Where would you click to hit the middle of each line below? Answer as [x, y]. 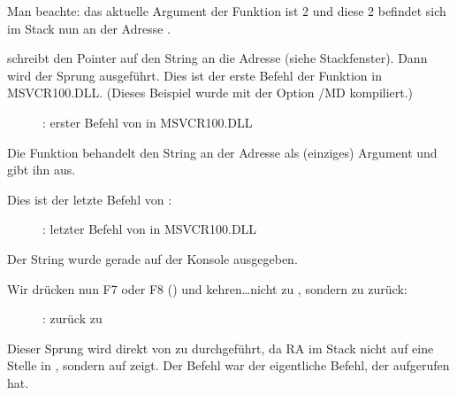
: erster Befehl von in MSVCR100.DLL [148, 122]
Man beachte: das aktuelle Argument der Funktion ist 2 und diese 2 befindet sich [227, 11]
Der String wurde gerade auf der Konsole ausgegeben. [152, 258]
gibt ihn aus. [42, 170]
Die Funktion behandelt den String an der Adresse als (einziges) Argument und [222, 152]
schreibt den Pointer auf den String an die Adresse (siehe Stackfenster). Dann [217, 58]
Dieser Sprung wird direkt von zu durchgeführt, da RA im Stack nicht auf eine [221, 348]
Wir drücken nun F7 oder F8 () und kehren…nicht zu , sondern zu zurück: [207, 288]
